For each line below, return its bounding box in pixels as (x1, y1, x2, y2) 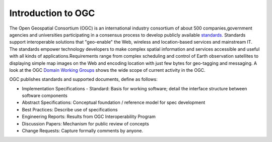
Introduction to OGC (9, 8, 95, 19)
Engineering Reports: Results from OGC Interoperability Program (22, 113, 156, 120)
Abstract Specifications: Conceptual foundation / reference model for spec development (22, 99, 206, 105)
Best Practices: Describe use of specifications (22, 106, 118, 112)
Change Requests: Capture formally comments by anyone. (22, 128, 144, 134)
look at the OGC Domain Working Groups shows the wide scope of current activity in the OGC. (9, 67, 206, 73)
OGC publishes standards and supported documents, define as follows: (9, 76, 158, 82)
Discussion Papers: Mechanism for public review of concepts (22, 120, 150, 126)
